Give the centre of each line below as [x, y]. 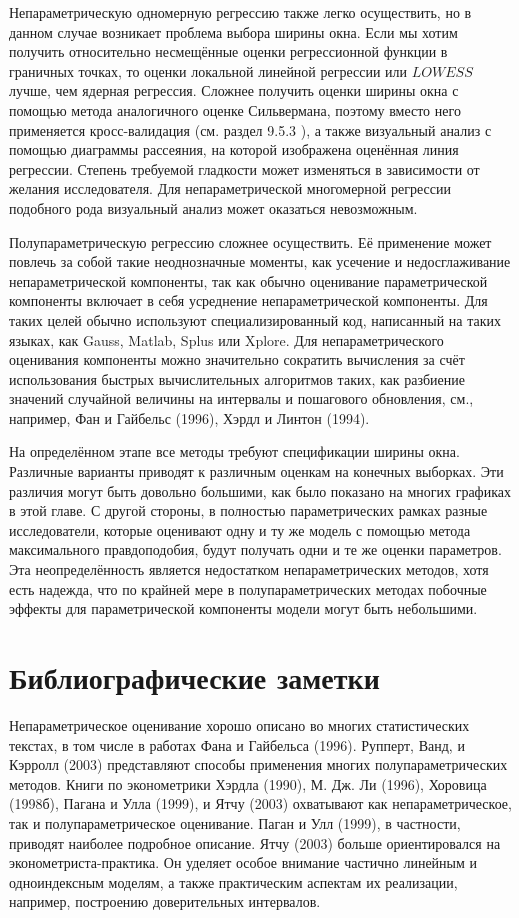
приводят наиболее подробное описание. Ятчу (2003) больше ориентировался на [255, 842]
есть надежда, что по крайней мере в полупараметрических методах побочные [248, 588]
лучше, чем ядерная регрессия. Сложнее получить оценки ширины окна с [234, 90]
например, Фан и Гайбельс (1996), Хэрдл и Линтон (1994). [189, 417]
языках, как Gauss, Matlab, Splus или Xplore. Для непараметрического [226, 339]
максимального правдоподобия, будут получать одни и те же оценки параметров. [255, 549]
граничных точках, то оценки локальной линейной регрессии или [208, 70]
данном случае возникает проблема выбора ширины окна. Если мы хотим [233, 31]
